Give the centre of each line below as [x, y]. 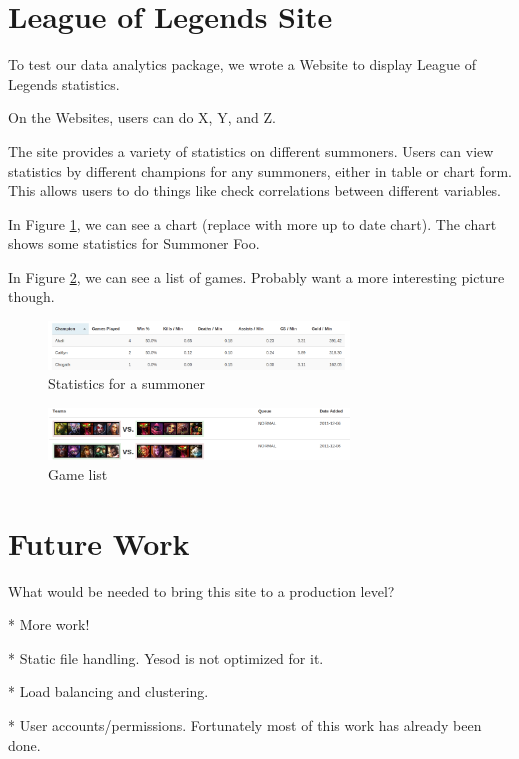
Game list [78, 473]
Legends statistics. [64, 83]
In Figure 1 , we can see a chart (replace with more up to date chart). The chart [252, 223]
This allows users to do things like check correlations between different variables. [255, 190]
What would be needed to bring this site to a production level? [201, 590]
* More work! [49, 624]
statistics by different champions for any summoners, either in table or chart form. [260, 170]
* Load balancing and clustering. [108, 691]
